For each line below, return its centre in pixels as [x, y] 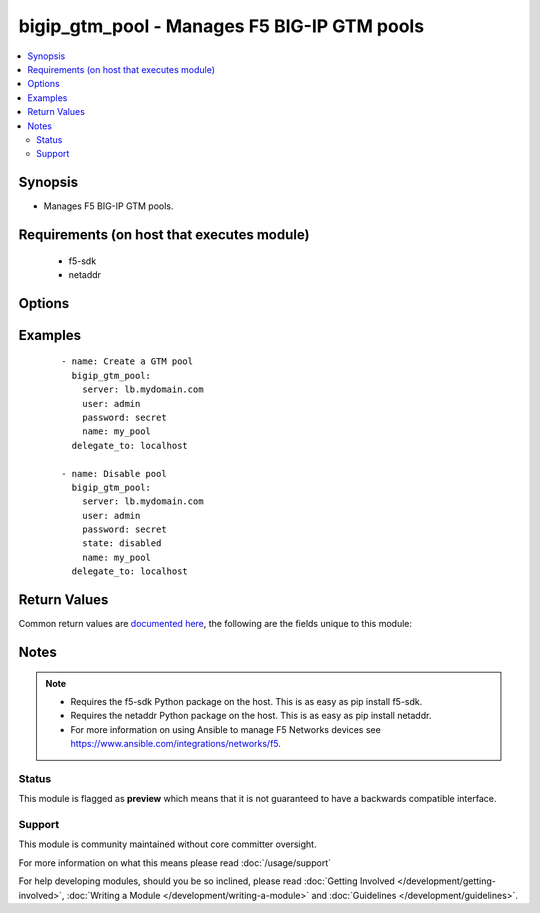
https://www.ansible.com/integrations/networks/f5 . [176, 744]
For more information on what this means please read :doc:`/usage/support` [175, 862]
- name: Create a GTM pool [127, 361]
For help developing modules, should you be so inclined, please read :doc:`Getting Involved [206, 881]
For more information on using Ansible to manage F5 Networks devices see [226, 729]
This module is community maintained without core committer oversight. [167, 844]
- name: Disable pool [114, 473]
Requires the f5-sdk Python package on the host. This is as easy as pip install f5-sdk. [246, 701]
